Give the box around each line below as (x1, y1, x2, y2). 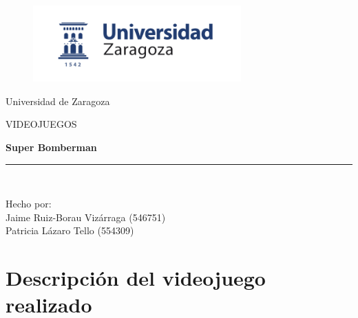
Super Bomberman (6, 139, 97, 154)
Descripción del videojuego (6, 264, 266, 292)
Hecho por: (6, 196, 52, 211)
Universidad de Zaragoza (6, 93, 110, 108)
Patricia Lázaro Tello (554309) (6, 223, 134, 238)
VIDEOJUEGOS (6, 117, 77, 131)
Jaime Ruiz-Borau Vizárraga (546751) (6, 209, 166, 224)
